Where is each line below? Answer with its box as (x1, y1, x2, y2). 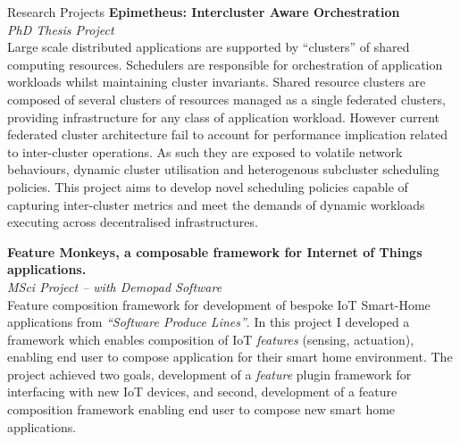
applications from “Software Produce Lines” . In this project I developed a (7, 313, 410, 331)
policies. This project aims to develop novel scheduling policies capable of (7, 177, 408, 196)
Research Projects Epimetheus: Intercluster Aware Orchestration (7, 3, 400, 21)
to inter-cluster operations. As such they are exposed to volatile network (7, 142, 403, 161)
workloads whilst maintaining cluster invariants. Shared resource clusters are (7, 72, 426, 91)
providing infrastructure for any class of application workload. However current (7, 107, 440, 126)
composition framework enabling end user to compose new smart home (7, 400, 396, 419)
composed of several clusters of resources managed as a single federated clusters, (7, 89, 446, 108)
